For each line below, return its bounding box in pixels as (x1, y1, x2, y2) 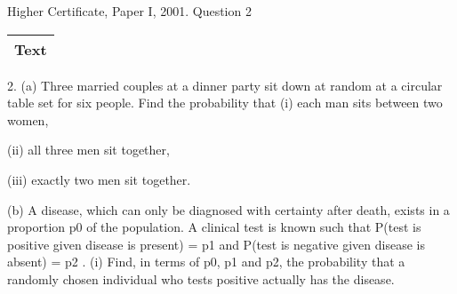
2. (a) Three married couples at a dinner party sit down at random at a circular (7, 75, 443, 94)
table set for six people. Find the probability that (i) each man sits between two (7, 93, 443, 112)
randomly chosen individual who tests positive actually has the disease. (7, 269, 395, 288)
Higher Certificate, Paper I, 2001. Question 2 (7, 2, 252, 20)
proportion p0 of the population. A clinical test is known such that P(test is (7, 218, 421, 236)
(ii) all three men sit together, (7, 140, 170, 159)
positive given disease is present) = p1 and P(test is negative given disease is (7, 234, 425, 253)
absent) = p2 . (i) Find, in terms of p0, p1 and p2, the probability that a (7, 252, 405, 271)
